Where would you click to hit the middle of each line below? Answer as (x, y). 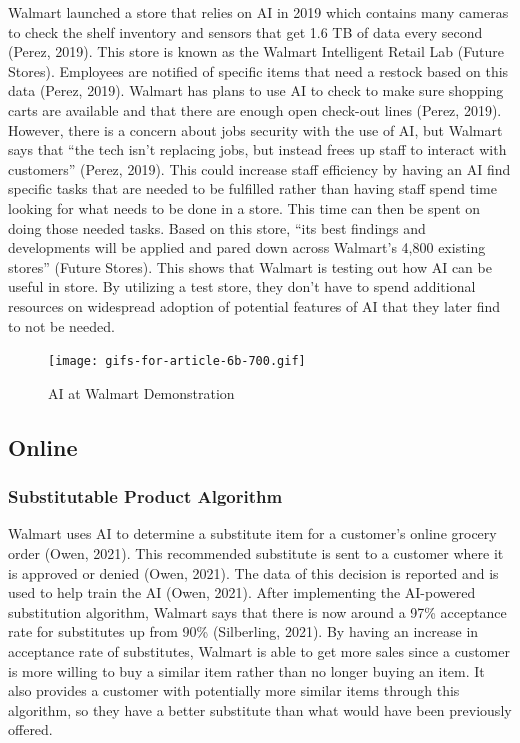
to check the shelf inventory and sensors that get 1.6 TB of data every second (245, 31)
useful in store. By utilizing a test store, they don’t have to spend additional (242, 286)
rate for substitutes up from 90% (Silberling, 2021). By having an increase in (243, 631)
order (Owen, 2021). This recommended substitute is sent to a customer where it (256, 552)
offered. (30, 729)
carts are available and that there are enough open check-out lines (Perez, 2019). (255, 109)
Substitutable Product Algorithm (145, 496)
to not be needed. (61, 325)
